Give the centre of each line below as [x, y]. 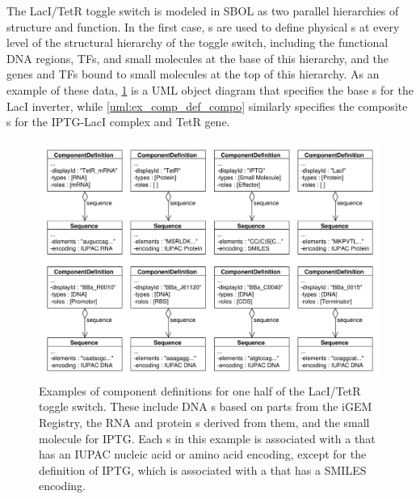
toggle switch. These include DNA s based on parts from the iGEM [206, 406]
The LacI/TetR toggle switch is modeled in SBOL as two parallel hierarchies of [203, 11]
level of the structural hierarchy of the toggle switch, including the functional [197, 42]
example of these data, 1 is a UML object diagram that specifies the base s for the [210, 89]
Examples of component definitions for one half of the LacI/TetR [200, 390]
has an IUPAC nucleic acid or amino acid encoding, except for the [203, 454]
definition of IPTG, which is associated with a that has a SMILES [203, 469]
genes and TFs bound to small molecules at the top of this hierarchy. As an [193, 74]
